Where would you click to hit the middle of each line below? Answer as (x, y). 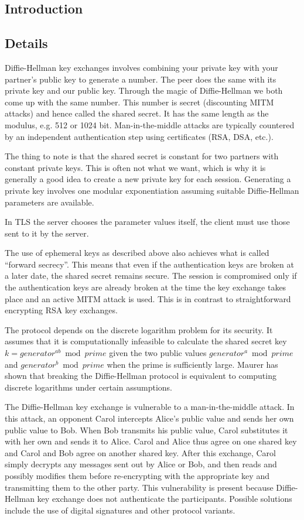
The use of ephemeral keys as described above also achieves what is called (137, 253)
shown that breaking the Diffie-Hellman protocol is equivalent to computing (141, 376)
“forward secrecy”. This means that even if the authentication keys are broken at (149, 264)
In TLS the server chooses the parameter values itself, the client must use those (147, 222)
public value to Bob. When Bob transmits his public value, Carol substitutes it (146, 430)
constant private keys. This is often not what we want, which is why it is (135, 167)
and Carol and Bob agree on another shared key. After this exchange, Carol (140, 452)
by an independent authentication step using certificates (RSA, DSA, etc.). (139, 136)
